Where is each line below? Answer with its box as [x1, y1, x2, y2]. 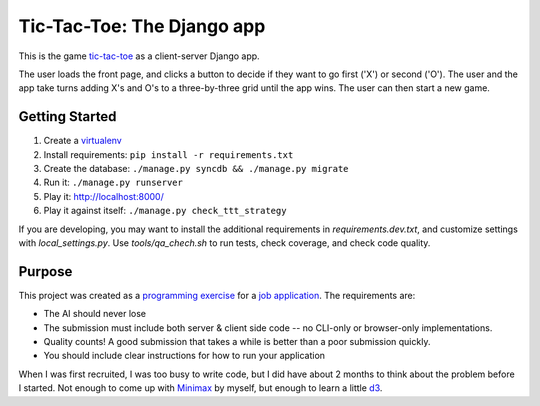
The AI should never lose [43, 308, 147, 320]
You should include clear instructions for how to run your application [43, 350, 325, 362]
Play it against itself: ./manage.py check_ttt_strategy [43, 205, 287, 217]
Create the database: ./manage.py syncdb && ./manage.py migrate [43, 163, 349, 175]
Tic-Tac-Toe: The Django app [18, 15, 266, 37]
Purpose [18, 263, 73, 280]
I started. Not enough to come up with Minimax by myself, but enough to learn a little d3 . [18, 382, 383, 394]
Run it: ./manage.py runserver [43, 176, 184, 189]
